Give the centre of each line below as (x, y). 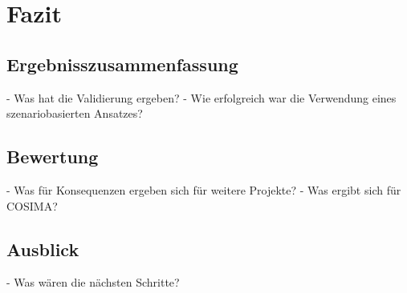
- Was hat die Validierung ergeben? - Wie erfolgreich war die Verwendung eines (201, 97)
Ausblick (43, 249)
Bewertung (53, 157)
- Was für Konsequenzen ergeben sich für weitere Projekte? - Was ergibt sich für (204, 189)
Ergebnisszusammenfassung (122, 64)
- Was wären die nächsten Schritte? (93, 282)
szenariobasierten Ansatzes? (75, 113)
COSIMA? (32, 205)
